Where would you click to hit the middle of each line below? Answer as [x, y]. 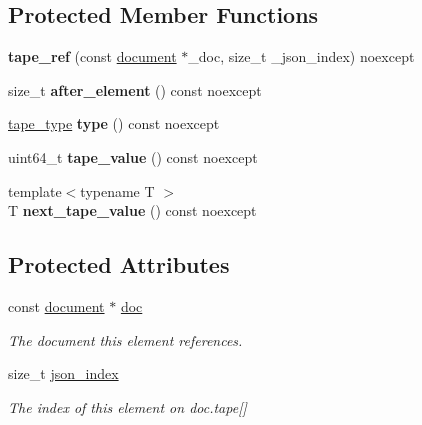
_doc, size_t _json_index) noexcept [301, 56]
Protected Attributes [119, 264]
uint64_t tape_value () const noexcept [133, 156]
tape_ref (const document [92, 56]
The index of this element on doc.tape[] [127, 406]
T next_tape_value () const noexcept [132, 210]
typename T [117, 190]
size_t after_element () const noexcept [135, 89]
